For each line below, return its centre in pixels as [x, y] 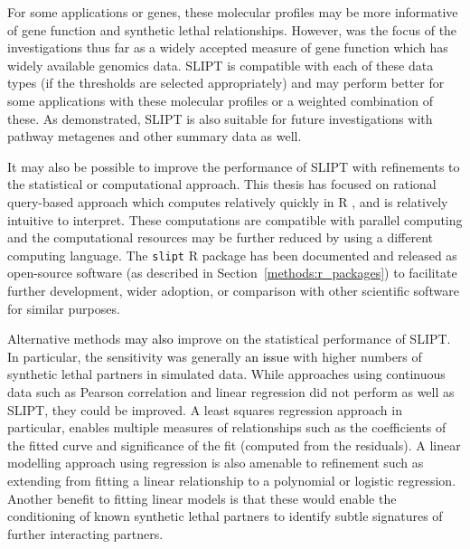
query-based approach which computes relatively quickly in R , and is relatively [228, 201]
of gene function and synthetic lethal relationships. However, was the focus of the [232, 29]
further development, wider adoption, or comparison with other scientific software [233, 290]
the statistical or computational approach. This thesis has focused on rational [222, 184]
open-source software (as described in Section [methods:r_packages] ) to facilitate [232, 273]
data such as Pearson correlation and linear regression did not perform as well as [231, 391]
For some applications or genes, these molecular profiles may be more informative [233, 12]
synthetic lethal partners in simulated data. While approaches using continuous [226, 374]
